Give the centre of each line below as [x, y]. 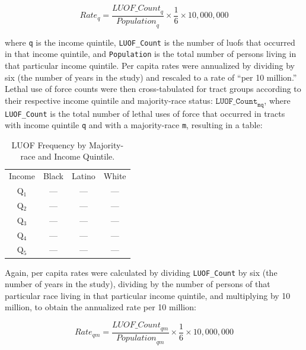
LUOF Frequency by [49, 144]
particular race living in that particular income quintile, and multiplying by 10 [148, 295]
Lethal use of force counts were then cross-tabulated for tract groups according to [153, 89]
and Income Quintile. [76, 156]
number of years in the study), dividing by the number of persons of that [138, 284]
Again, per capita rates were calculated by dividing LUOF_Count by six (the [141, 272]
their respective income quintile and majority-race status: [109, 100]
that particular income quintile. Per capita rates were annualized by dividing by [150, 65]
